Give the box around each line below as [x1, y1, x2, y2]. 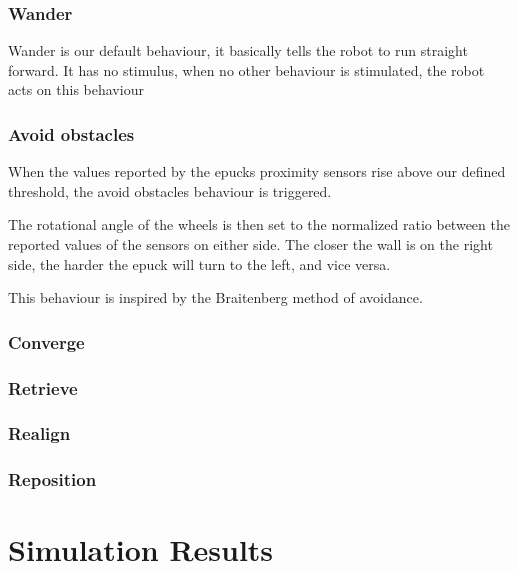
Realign [8, 421, 71, 446]
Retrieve [8, 375, 78, 400]
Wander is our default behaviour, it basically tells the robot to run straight [8, 40, 468, 61]
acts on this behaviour [8, 79, 144, 100]
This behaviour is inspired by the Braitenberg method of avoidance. [8, 287, 423, 308]
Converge [8, 329, 85, 354]
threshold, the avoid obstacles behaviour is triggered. [8, 180, 332, 201]
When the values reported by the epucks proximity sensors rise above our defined [8, 161, 506, 182]
